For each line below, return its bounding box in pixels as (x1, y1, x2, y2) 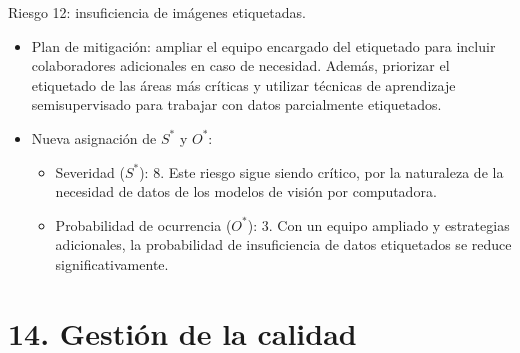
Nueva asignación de (31, 127, 157, 148)
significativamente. (55, 253, 169, 274)
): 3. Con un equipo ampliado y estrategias (247, 214, 510, 235)
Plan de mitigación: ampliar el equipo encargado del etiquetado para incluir (31, 35, 496, 56)
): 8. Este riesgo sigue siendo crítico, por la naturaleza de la (139, 161, 504, 182)
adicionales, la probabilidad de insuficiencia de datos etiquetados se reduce (55, 234, 512, 255)
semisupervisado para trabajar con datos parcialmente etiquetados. (31, 94, 442, 115)
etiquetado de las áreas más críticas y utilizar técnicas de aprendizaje (31, 74, 456, 95)
